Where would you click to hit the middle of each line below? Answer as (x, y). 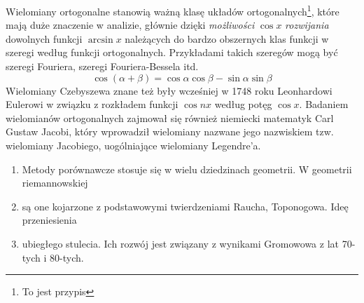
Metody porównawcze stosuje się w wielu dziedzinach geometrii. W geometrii (187, 169)
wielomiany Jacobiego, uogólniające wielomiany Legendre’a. (133, 145)
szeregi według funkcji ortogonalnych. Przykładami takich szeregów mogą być (172, 52)
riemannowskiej (55, 183)
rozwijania (307, 25)
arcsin (100, 40)
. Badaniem (324, 104)
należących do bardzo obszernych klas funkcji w (227, 38)
